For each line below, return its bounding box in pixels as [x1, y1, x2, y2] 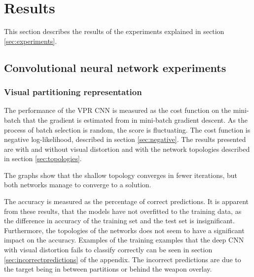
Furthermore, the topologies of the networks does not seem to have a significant [4, 225, 245, 235]
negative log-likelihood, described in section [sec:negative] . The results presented [4, 134, 246, 144]
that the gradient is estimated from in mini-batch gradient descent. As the [23, 114, 248, 125]
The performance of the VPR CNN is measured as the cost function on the [4, 105, 231, 115]
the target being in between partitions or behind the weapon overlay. [4, 264, 212, 274]
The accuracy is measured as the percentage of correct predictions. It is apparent [4, 196, 249, 207]
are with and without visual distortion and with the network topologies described [4, 143, 250, 154]
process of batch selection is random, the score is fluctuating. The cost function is [4, 124, 251, 135]
